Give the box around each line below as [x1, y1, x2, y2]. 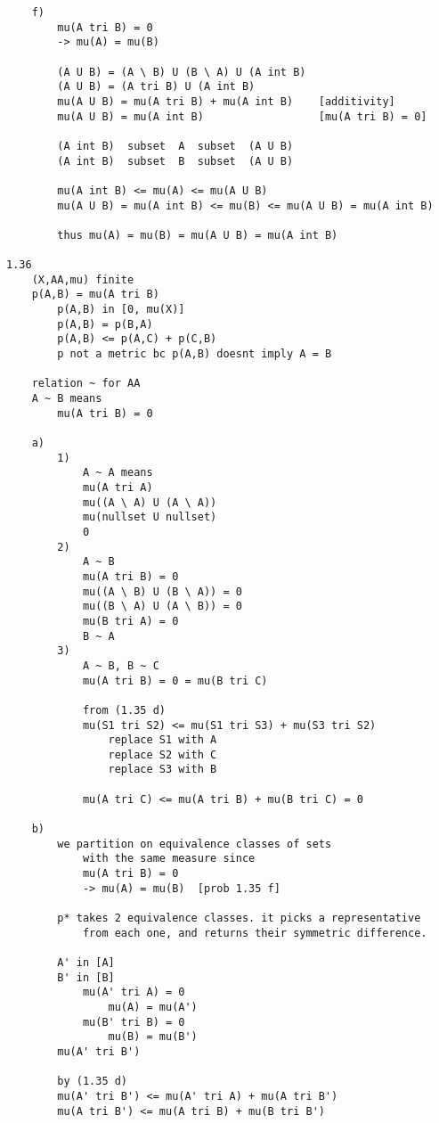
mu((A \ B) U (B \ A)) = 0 [82, 585, 242, 598]
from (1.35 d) [82, 703, 166, 717]
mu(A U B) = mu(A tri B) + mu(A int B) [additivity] [57, 94, 395, 108]
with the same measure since [82, 852, 256, 865]
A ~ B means [31, 392, 102, 406]
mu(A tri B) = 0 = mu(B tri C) [82, 674, 268, 687]
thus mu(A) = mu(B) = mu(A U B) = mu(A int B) [57, 228, 338, 242]
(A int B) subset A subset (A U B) [57, 139, 294, 152]
